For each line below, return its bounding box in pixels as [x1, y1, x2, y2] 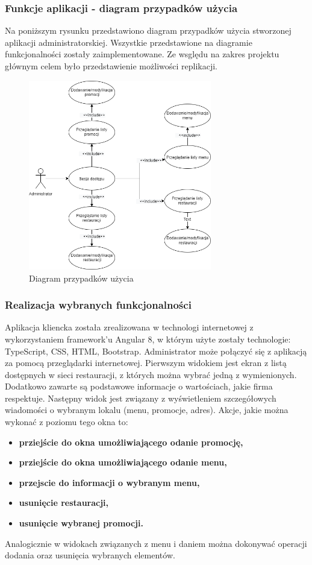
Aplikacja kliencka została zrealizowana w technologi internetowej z [5, 321, 254, 333]
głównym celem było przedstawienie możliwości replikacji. [5, 60, 217, 72]
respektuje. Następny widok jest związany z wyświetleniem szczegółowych [5, 391, 276, 404]
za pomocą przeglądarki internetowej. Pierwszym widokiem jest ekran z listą [5, 356, 287, 369]
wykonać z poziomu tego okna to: [5, 415, 128, 428]
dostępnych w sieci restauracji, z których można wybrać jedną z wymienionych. [5, 368, 297, 380]
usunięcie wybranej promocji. [19, 517, 143, 529]
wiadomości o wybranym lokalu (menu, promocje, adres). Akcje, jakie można [5, 403, 289, 416]
